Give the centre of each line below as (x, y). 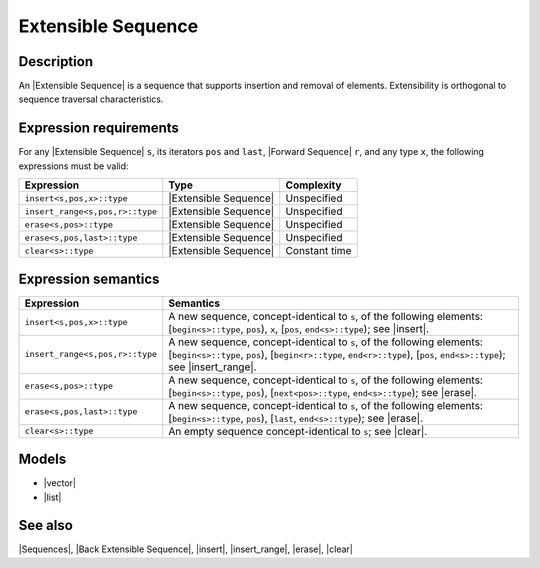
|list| (52, 497)
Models (42, 459)
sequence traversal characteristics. (91, 99)
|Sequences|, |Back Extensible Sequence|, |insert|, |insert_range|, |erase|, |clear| (186, 549)
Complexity (313, 185)
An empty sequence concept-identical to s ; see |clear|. (298, 431)
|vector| (60, 483)
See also (46, 525)
